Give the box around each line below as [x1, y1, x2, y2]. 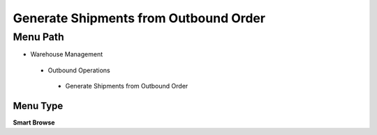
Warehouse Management [30, 50, 103, 58]
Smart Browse [13, 118, 55, 127]
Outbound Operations [47, 66, 111, 74]
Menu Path [13, 31, 64, 43]
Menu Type [13, 100, 64, 111]
